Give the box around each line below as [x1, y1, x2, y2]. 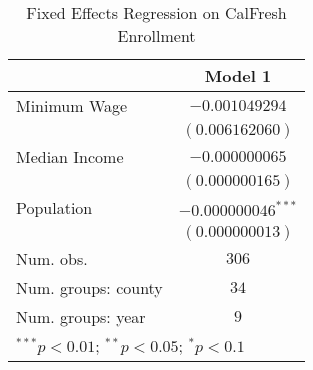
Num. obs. [16, 247, 88, 270]
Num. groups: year [16, 305, 146, 328]
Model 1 [204, 64, 272, 87]
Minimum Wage [16, 94, 128, 117]
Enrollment [117, 24, 196, 47]
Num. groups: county [16, 276, 163, 299]
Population [16, 196, 93, 219]
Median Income [16, 145, 124, 168]
